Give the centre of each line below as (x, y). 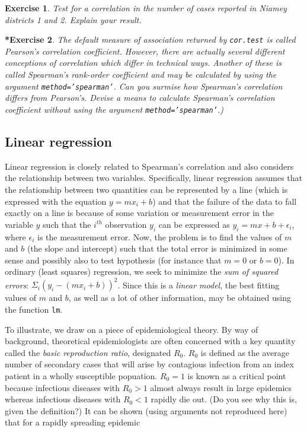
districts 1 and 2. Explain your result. (73, 19)
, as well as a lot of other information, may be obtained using (180, 298)
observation (126, 224)
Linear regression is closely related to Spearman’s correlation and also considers (149, 166)
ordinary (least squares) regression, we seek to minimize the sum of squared (142, 271)
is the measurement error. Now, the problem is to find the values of (160, 236)
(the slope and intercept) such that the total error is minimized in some (157, 248)
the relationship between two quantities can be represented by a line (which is (146, 189)
